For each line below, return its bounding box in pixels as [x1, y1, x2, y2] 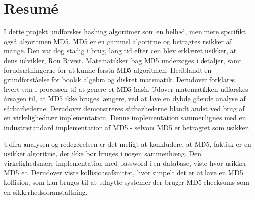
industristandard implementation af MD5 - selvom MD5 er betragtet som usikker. [4, 122, 250, 133]
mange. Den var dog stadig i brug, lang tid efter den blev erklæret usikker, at [4, 45, 237, 56]
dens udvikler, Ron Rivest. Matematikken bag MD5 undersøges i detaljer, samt [4, 55, 242, 65]
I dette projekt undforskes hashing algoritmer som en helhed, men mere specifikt [4, 26, 246, 37]
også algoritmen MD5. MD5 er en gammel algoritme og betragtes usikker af [4, 36, 231, 46]
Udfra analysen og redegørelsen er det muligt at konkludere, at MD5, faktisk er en [4, 138, 251, 149]
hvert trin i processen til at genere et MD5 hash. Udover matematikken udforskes [4, 84, 248, 94]
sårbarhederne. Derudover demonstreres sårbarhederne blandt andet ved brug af [4, 103, 245, 113]
